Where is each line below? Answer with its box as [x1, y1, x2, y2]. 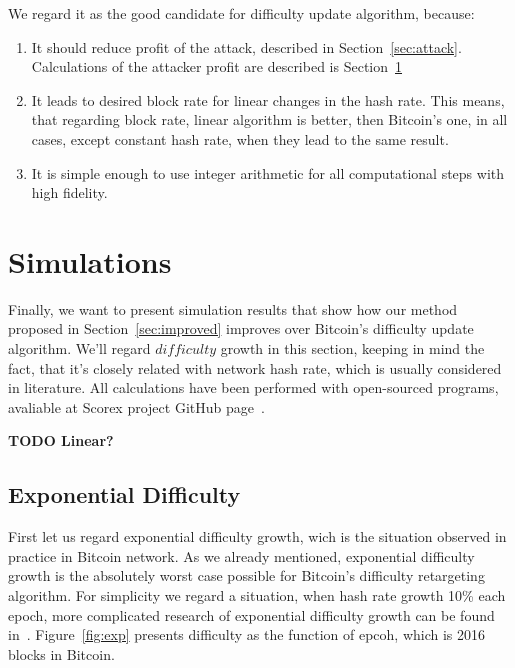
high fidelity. [31, 182, 108, 203]
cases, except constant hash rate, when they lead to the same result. [31, 128, 449, 149]
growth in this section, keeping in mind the [220, 338, 485, 359]
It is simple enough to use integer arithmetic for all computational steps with [31, 162, 505, 183]
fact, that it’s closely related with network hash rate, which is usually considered [8, 357, 502, 378]
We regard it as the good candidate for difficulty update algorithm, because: [8, 3, 475, 23]
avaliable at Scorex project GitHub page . [8, 396, 265, 417]
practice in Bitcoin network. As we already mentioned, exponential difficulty [8, 545, 475, 566]
